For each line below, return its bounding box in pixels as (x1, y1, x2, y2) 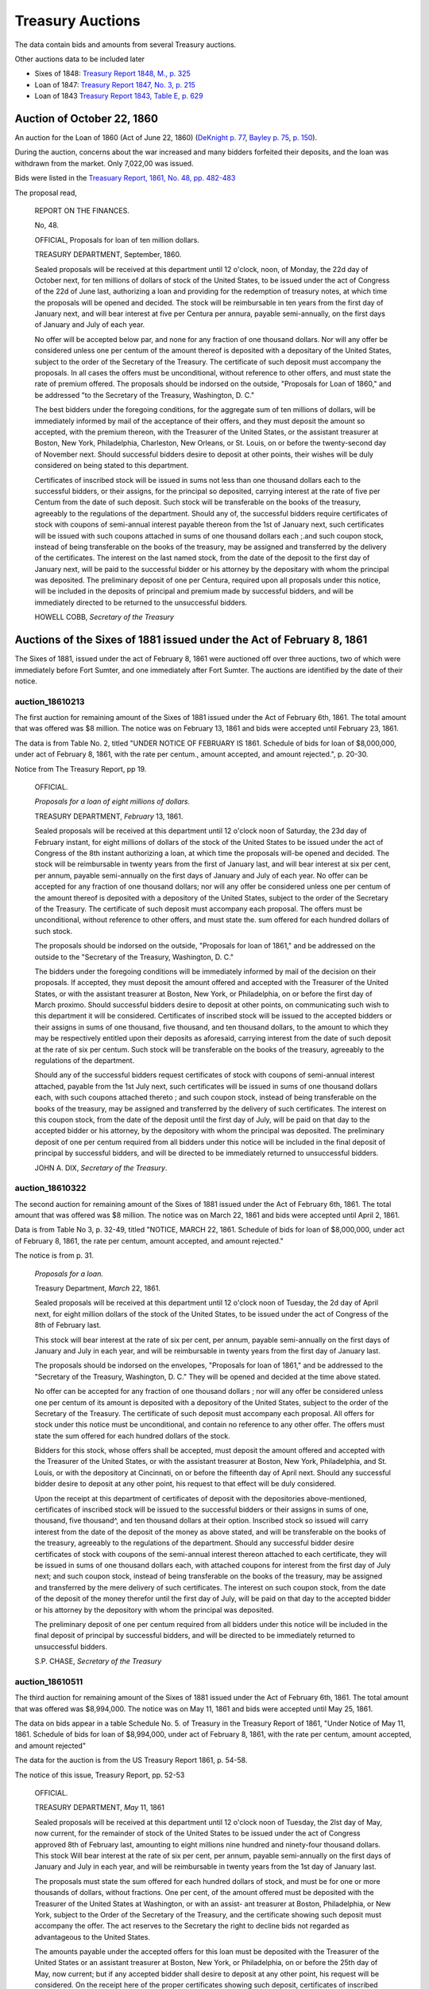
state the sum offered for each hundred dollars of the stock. (34, 1430, 230, 1440)
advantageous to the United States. (34, 1932, 151, 1941)
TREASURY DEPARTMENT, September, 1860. (34, 250, 182, 259)
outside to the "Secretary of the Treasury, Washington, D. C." (34, 952, 234, 962)
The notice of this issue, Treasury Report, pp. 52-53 (14, 1770, 185, 1780)
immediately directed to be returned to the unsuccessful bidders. (34, 597, 248, 607)
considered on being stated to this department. (34, 461, 189, 470)
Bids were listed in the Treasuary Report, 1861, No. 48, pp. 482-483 (14, 173, 236, 183)
